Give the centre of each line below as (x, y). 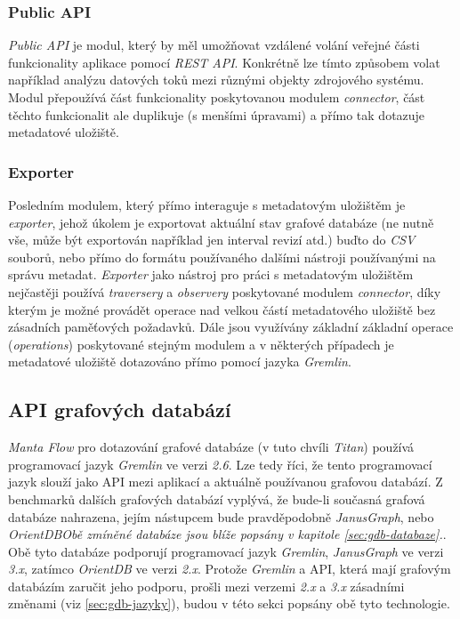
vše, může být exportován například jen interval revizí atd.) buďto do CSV (212, 240)
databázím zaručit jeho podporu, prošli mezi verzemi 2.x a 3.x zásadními (206, 586)
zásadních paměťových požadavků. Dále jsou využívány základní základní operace (231, 327)
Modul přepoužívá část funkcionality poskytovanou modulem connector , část (217, 97)
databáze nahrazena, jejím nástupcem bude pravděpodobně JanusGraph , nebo (221, 516)
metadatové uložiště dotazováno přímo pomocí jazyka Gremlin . (180, 362)
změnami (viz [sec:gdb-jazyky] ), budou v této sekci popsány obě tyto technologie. (229, 603)
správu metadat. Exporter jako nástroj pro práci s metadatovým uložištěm (211, 274)
